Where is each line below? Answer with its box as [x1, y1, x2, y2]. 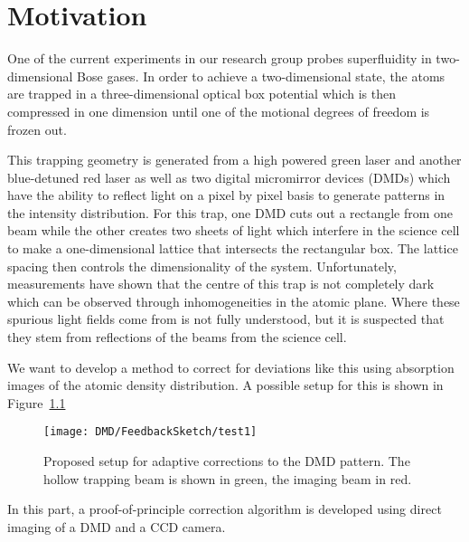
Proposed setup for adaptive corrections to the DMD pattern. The [43, 452, 410, 471]
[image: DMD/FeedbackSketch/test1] [43, 425, 258, 439]
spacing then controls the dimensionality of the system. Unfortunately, [7, 256, 397, 275]
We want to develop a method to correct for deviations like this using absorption [7, 357, 455, 376]
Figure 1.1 [7, 393, 66, 412]
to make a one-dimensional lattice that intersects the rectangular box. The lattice [7, 239, 458, 258]
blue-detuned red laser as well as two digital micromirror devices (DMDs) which [7, 167, 451, 186]
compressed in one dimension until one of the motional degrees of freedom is [7, 101, 430, 120]
